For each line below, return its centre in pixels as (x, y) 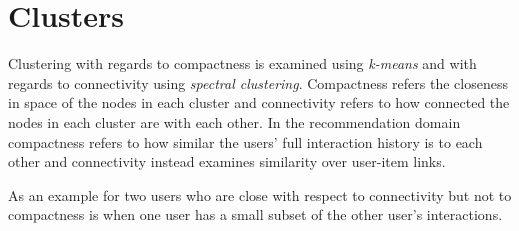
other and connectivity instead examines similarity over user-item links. (227, 161)
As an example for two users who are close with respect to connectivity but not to (260, 194)
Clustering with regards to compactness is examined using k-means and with (242, 63)
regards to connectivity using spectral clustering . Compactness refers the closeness (258, 82)
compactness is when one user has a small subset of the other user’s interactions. (255, 214)
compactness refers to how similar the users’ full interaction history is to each (245, 141)
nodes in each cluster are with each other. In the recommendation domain (234, 121)
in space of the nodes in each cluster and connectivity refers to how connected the (259, 102)
